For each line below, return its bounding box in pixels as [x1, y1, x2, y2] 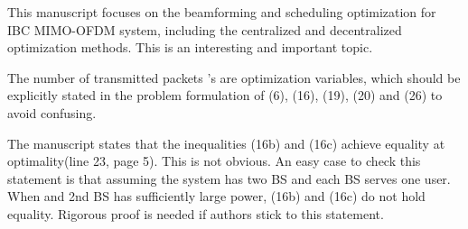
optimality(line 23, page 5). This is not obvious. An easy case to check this [7, 151, 421, 170]
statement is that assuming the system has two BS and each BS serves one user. [7, 169, 451, 188]
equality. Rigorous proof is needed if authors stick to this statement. [7, 204, 384, 223]
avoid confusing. [7, 103, 97, 122]
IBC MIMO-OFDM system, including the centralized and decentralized [7, 20, 402, 39]
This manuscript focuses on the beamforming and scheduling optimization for [7, 3, 436, 21]
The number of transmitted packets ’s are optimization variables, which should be [7, 68, 461, 87]
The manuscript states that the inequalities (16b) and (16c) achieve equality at [7, 133, 445, 152]
